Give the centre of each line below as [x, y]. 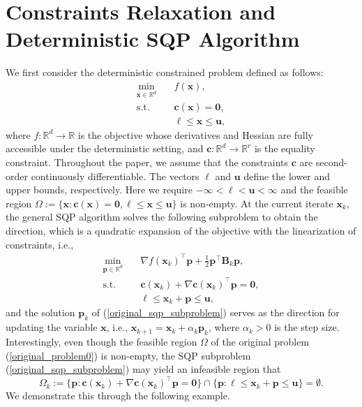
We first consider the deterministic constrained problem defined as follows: [165, 72]
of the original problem [260, 342]
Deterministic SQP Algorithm [153, 39]
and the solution [40, 312]
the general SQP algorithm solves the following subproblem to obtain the [162, 217]
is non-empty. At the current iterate [257, 203]
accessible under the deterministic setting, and [105, 148]
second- [332, 162]
